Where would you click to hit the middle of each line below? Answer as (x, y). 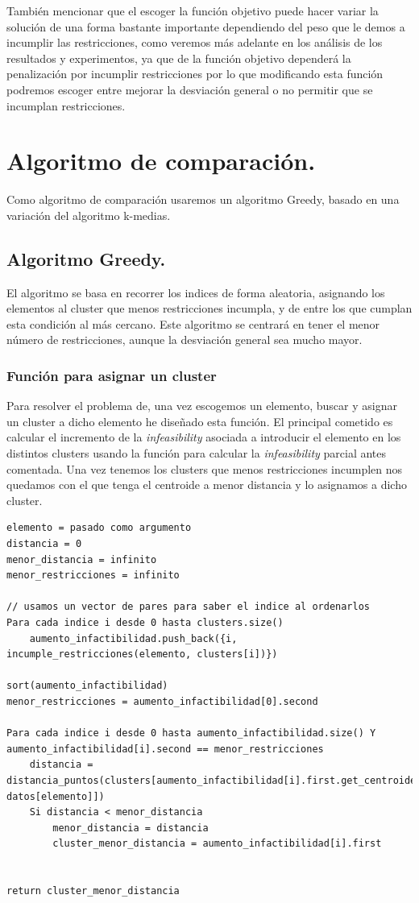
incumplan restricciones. (66, 105)
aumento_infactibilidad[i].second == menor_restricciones (165, 749)
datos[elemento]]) (56, 796)
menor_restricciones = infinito (93, 576)
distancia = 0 (44, 544)
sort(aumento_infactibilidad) (87, 686)
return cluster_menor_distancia (93, 891)
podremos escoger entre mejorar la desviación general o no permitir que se (190, 89)
